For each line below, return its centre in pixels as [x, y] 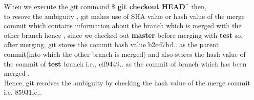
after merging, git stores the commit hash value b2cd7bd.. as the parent [111, 44]
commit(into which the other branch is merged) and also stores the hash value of [125, 54]
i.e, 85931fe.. [22, 92]
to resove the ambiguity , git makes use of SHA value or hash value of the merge [124, 16]
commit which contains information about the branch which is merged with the [123, 25]
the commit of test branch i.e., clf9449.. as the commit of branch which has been [125, 63]
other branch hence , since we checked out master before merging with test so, [123, 35]
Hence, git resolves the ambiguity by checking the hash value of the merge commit [127, 82]
